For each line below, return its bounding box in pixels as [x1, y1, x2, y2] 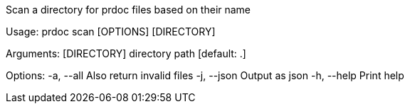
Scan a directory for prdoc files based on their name [6, 4, 251, 16]
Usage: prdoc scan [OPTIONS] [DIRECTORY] [6, 25, 216, 38]
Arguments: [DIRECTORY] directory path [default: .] [6, 47, 246, 59]
